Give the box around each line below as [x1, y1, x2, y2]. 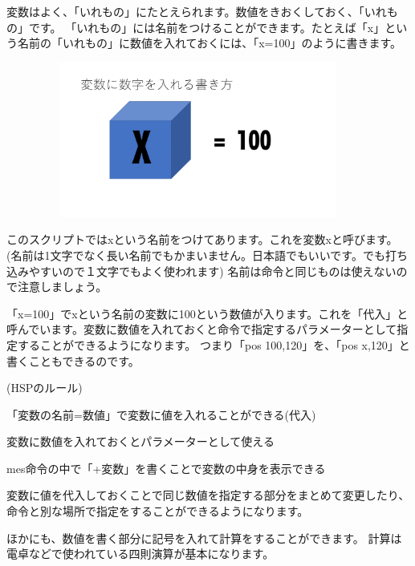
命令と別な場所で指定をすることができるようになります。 [6, 503, 309, 520]
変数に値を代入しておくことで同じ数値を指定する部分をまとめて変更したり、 [6, 487, 410, 503]
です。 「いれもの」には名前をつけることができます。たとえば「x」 [28, 18, 385, 35]
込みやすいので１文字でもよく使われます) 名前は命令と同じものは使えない [6, 262, 397, 279]
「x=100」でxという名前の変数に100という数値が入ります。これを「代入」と [6, 305, 409, 321]
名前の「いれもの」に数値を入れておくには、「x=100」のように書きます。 [17, 34, 402, 51]
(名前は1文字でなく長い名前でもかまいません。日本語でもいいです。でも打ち [6, 246, 408, 263]
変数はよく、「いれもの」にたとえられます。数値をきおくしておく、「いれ [6, 3, 387, 19]
